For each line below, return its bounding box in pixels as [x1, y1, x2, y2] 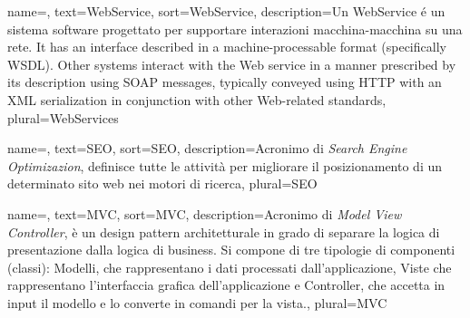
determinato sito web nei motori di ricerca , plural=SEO [7, 174, 318, 193]
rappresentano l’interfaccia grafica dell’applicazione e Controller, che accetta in [7, 275, 446, 294]
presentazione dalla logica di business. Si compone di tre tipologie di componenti [7, 240, 455, 259]
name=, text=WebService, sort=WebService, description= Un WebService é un [7, 2, 446, 20]
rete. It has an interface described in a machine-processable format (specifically [7, 37, 446, 56]
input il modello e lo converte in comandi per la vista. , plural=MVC [7, 293, 387, 312]
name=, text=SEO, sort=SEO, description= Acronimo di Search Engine [7, 139, 407, 158]
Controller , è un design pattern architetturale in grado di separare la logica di [7, 222, 440, 241]
